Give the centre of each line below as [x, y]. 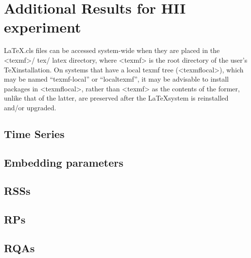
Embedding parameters [64, 162]
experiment [43, 27]
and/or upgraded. [30, 107]
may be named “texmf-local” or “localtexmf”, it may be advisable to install [117, 79]
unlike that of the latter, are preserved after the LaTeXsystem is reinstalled [116, 98]
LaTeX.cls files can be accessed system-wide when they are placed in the [112, 50]
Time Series [34, 133]
